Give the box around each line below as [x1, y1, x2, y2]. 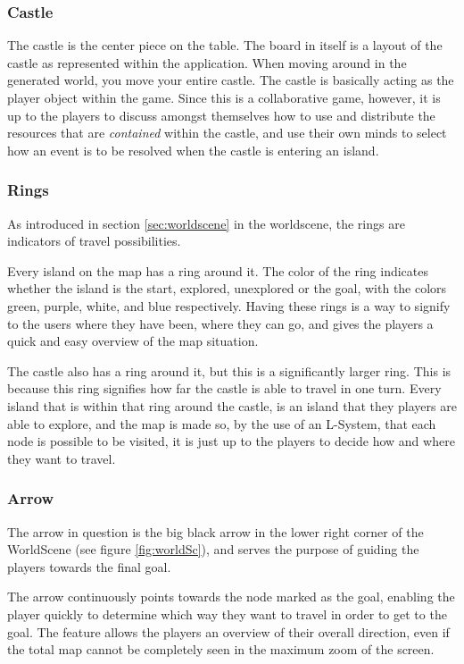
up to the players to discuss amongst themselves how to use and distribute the [7, 105, 435, 124]
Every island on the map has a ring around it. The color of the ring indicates [7, 261, 428, 280]
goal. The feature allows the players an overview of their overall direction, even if [7, 622, 450, 641]
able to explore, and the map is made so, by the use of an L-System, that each [7, 414, 436, 433]
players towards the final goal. [7, 557, 171, 576]
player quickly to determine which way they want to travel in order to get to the [7, 604, 447, 623]
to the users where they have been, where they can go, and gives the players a [7, 314, 434, 332]
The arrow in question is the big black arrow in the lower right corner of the [7, 522, 424, 541]
